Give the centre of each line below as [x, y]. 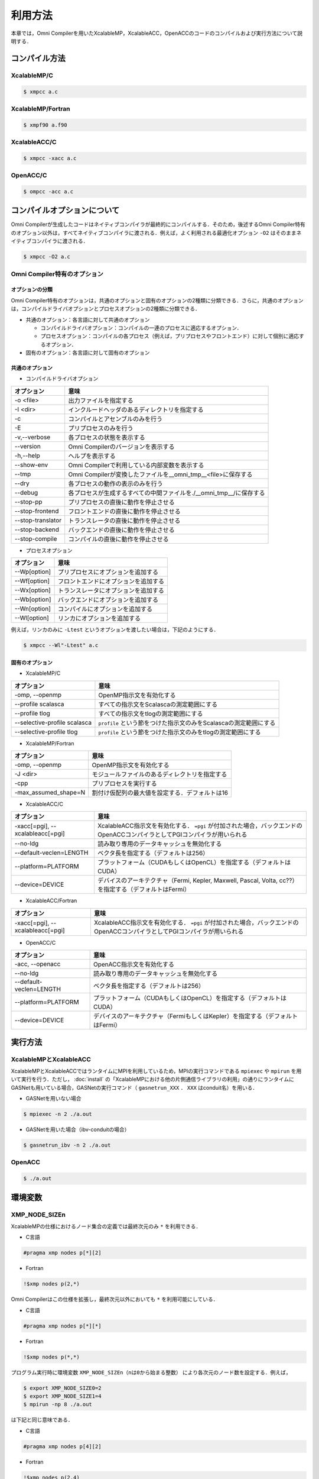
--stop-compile [36, 538]
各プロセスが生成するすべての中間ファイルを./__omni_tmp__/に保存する [167, 493]
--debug [26, 492]
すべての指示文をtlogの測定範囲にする [151, 713]
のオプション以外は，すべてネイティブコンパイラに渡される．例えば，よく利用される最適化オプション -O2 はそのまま [154, 232]
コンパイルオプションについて [65, 210]
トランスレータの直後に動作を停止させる [124, 521]
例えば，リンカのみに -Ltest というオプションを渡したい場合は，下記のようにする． [115, 629]
